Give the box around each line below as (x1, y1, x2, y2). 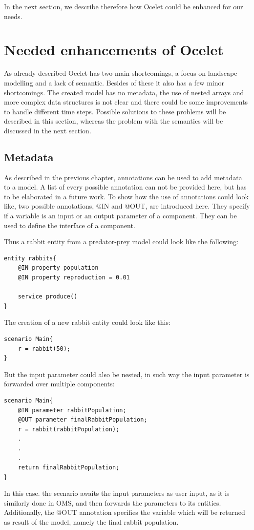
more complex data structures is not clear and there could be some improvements (4, 97, 248, 107)
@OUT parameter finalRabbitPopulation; (18, 416, 148, 424)
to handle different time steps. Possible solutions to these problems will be (4, 106, 226, 116)
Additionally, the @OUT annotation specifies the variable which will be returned (4, 507, 245, 517)
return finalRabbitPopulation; (18, 464, 120, 471)
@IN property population (18, 264, 99, 272)
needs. (4, 11, 22, 21)
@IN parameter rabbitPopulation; (18, 406, 127, 414)
